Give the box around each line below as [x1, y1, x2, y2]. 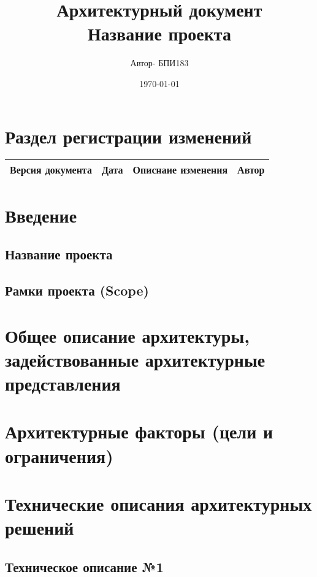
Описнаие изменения [132, 162, 228, 177]
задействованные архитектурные [5, 346, 265, 372]
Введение [5, 202, 77, 227]
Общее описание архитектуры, [5, 323, 250, 348]
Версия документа [10, 162, 92, 177]
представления [5, 370, 121, 395]
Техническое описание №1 [5, 557, 164, 576]
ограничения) [5, 443, 113, 468]
